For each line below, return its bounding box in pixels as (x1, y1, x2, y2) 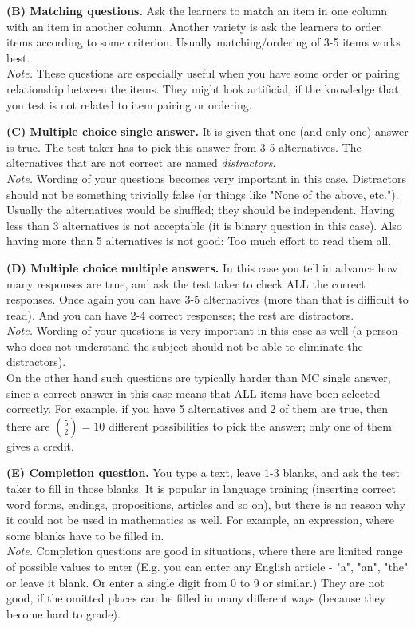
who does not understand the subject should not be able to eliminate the (6, 337, 363, 354)
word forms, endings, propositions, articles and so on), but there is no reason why (6, 495, 405, 512)
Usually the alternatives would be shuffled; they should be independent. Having (6, 201, 395, 218)
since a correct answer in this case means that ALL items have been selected (6, 384, 381, 401)
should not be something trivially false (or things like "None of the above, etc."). (6, 185, 399, 202)
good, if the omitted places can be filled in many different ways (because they (6, 590, 386, 606)
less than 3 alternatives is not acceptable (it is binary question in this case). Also (6, 217, 402, 233)
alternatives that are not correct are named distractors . (6, 154, 276, 171)
